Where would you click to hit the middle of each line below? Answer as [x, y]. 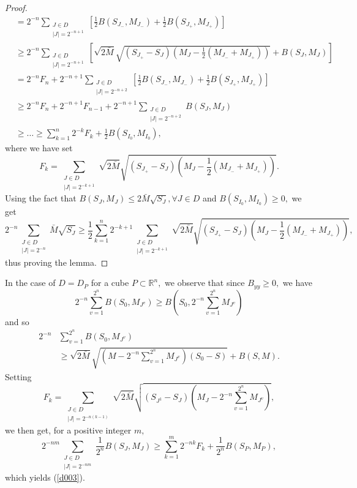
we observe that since [205, 283]
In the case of [30, 283]
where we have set [39, 148]
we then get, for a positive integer [68, 430]
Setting [18, 376]
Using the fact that [41, 198]
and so [17, 321]
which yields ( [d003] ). [45, 477]
